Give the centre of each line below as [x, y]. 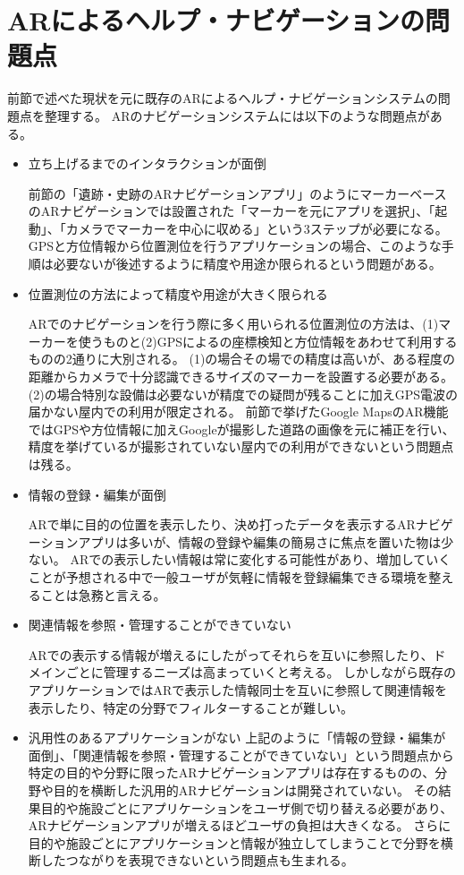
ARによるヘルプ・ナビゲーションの [216, 20]
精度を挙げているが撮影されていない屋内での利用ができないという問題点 [241, 446]
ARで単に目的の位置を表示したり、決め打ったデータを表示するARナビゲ [240, 524]
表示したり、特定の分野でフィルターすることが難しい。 [190, 707]
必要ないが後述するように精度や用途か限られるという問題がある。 [247, 264]
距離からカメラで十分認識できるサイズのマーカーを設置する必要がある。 [241, 377]
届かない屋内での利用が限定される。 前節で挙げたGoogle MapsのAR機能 [238, 412]
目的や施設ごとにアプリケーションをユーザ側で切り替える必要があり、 [247, 807]
